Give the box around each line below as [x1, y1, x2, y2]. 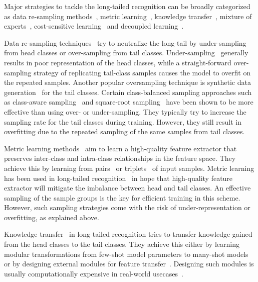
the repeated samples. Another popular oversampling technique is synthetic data [4, 77, 251, 87]
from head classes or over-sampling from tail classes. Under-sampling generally [4, 47, 248, 58]
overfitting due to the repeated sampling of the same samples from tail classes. [4, 126, 245, 137]
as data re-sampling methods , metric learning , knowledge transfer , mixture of [4, 11, 252, 21]
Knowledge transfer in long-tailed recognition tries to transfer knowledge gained [4, 229, 252, 239]
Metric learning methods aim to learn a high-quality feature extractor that [4, 143, 237, 153]
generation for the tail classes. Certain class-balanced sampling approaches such [4, 86, 252, 97]
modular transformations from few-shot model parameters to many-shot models [4, 248, 248, 259]
